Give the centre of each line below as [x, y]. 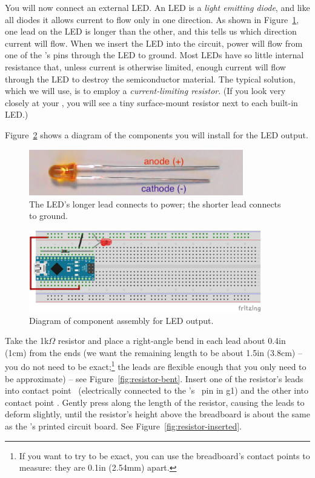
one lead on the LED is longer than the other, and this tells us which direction [151, 31]
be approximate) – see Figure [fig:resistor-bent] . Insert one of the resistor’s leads [154, 378]
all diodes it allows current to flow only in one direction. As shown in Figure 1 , [152, 19]
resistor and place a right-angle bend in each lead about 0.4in [172, 341]
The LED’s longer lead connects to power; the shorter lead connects [155, 204]
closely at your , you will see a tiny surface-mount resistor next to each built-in [151, 102]
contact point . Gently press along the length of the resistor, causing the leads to [155, 402]
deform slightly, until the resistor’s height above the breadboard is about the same [157, 414]
